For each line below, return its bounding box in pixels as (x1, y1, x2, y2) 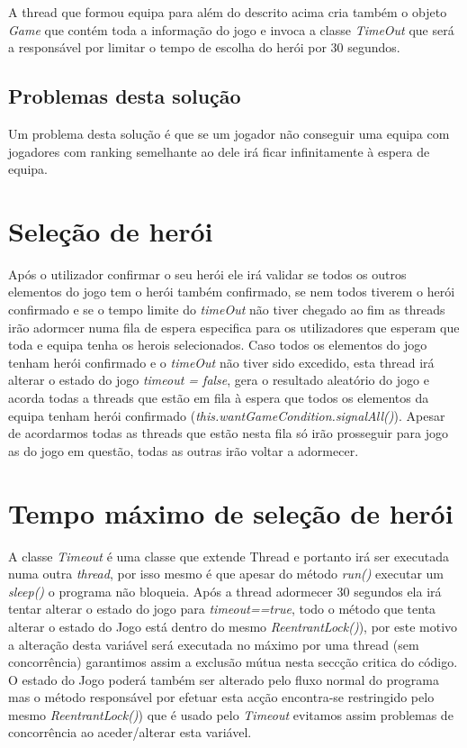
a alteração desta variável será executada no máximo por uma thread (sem (8, 634, 419, 653)
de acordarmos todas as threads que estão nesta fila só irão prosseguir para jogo (8, 424, 448, 442)
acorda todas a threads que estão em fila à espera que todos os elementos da (8, 388, 429, 407)
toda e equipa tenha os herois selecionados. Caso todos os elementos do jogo (8, 335, 427, 354)
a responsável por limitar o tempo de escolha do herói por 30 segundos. (8, 38, 400, 57)
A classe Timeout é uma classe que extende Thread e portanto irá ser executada (8, 546, 449, 565)
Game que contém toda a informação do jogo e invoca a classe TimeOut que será (8, 20, 454, 39)
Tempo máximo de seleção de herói (8, 494, 454, 531)
